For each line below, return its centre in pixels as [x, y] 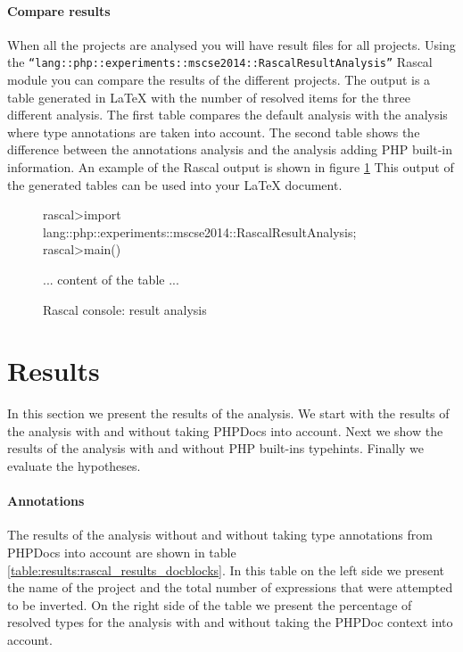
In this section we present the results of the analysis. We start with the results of [228, 413]
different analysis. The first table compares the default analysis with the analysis [227, 115]
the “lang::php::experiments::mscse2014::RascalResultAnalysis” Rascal [220, 62]
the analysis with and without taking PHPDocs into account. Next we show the [225, 430]
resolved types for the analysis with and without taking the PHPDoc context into [230, 622]
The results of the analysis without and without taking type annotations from [220, 535]
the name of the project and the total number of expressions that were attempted [230, 587]
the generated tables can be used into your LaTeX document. [175, 184]
